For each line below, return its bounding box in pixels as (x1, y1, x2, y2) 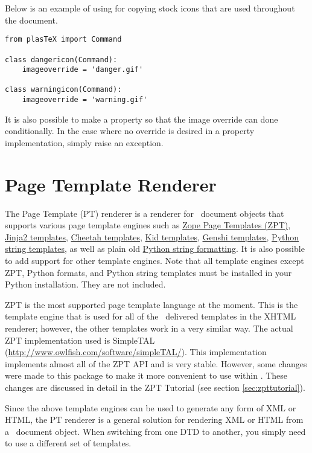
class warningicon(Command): (5, 85, 122, 94)
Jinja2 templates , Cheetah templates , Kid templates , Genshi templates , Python (5, 230, 299, 243)
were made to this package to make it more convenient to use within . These (5, 369, 288, 382)
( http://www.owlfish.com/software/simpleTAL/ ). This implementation (5, 345, 267, 358)
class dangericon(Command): (5, 55, 118, 64)
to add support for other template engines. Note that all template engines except (5, 254, 304, 267)
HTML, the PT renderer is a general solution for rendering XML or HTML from (5, 413, 304, 426)
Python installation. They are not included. (5, 278, 166, 291)
